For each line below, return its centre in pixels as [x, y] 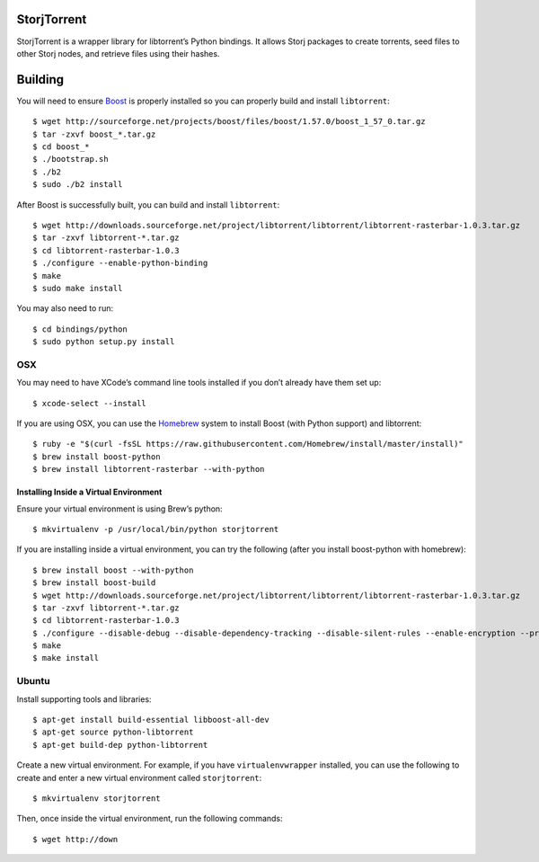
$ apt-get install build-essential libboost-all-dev [151, 720]
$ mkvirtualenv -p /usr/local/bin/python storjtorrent [156, 529]
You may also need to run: [65, 308]
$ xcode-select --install [90, 403]
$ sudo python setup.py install [104, 342]
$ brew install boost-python [97, 457]
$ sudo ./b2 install [78, 185]
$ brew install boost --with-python [113, 570]
